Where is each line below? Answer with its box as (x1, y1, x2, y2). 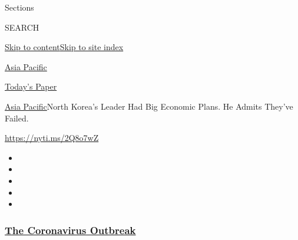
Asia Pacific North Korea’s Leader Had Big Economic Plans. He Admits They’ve (5, 100, 293, 112)
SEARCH (5, 21, 39, 33)
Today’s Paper (5, 80, 57, 93)
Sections (5, 1, 34, 13)
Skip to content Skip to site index (5, 41, 124, 53)
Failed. (5, 111, 29, 124)
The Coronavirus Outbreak (5, 222, 136, 237)
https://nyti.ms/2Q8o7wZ (5, 131, 99, 144)
